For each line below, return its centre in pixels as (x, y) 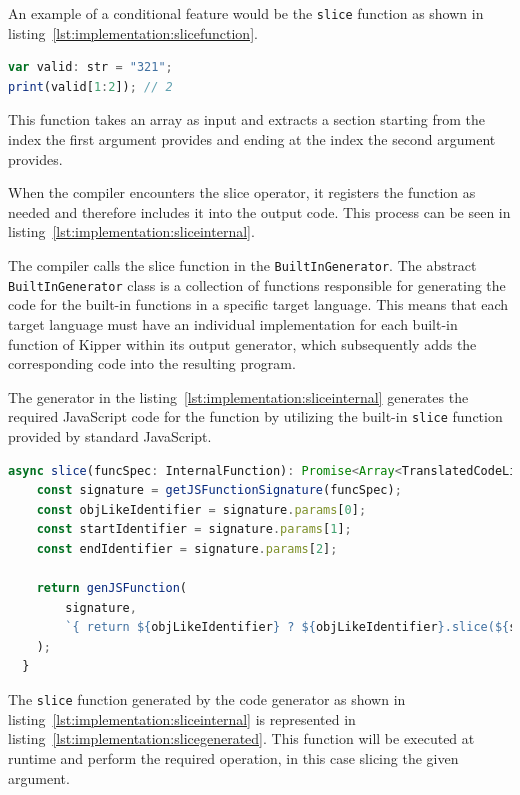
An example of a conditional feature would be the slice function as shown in (246, 13)
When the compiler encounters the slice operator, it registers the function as (242, 192)
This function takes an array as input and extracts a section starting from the (247, 119)
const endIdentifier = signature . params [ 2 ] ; (187, 548)
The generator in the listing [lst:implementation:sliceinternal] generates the (238, 396)
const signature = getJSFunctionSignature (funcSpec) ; (219, 490)
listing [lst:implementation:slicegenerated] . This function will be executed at (241, 738)
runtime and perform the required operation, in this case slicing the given (233, 757)
